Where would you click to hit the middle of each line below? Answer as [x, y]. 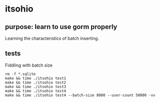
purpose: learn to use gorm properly [61, 27]
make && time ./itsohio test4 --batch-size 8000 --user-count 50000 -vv [80, 95]
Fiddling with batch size [29, 65]
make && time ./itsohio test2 [36, 82]
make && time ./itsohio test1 [36, 78]
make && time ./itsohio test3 [36, 87]
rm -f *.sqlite [20, 74]
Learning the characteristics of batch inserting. [52, 38]
